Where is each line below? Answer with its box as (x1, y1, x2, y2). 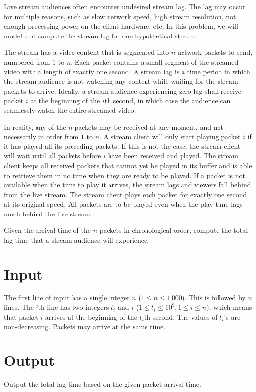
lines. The (4, 302, 34, 312)
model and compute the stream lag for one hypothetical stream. (4, 30, 197, 40)
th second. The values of (144, 311, 218, 321)
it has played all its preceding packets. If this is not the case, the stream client (4, 141, 241, 151)
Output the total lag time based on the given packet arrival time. (4, 379, 201, 389)
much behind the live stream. (4, 208, 92, 218)
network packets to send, (178, 47, 253, 57)
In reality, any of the (4, 121, 66, 132)
